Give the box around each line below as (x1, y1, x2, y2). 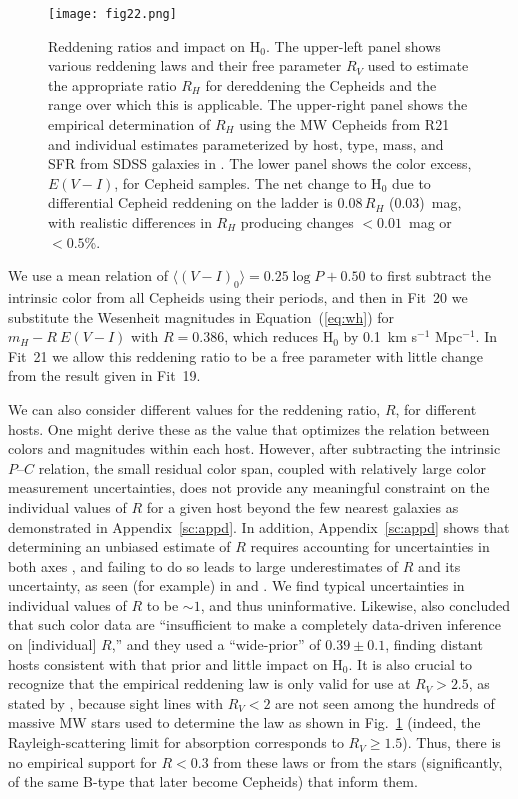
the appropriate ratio (48, 74, 177, 95)
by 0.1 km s (343, 326, 418, 347)
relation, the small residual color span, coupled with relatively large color (38, 457, 486, 478)
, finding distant (385, 634, 483, 655)
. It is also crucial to (348, 653, 472, 674)
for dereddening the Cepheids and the (205, 74, 437, 95)
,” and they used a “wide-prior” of (111, 634, 321, 655)
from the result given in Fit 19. (8, 365, 201, 386)
